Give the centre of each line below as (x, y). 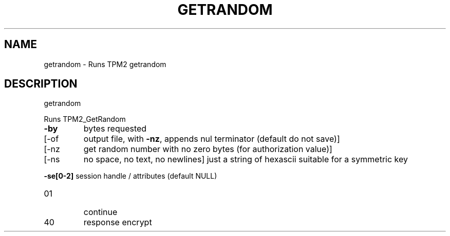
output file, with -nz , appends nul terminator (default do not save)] (212, 139)
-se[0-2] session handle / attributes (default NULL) (130, 176)
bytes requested (115, 129)
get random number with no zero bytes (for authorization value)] (208, 149)
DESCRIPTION (41, 84)
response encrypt (118, 222)
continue (100, 212)
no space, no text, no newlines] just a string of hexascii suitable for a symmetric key (246, 159)
